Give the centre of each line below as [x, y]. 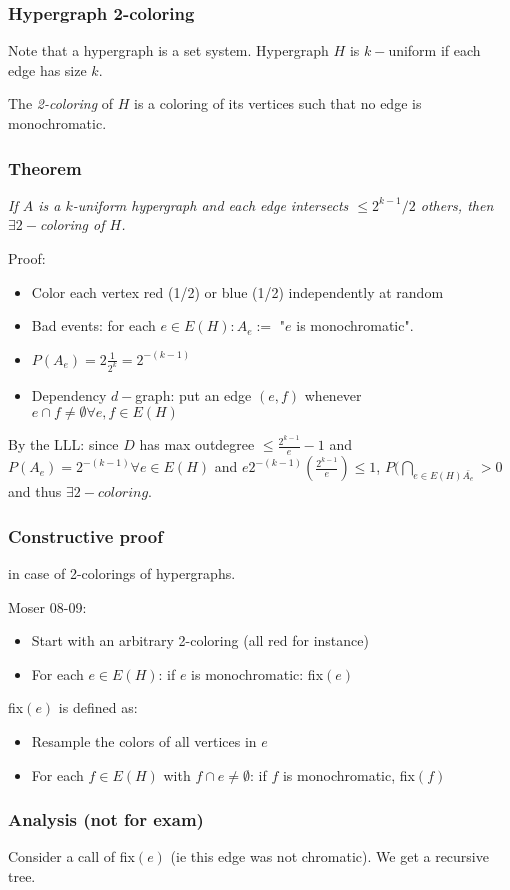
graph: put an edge [193, 394]
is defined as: [98, 707]
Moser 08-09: [47, 606]
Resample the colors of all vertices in [144, 740]
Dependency [69, 394]
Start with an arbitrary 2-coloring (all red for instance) [200, 640]
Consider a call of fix [71, 856]
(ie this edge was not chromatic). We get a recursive [329, 856]
